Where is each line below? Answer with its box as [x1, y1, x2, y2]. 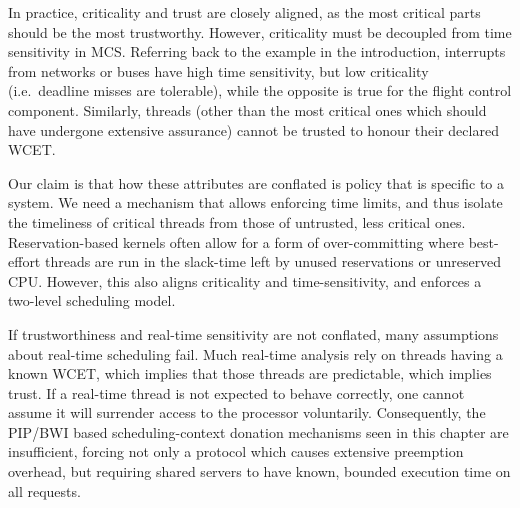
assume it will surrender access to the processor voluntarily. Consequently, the [8, 402, 486, 423]
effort [8, 251, 41, 272]
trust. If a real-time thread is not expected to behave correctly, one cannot [8, 382, 465, 403]
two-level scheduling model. [8, 290, 176, 311]
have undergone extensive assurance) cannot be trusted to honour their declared [8, 119, 499, 140]
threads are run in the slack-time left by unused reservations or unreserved [44, 251, 502, 272]
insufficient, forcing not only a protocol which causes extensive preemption [8, 441, 464, 462]
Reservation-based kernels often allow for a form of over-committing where [8, 231, 465, 252]
